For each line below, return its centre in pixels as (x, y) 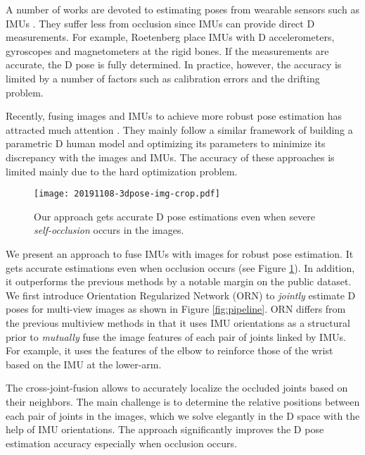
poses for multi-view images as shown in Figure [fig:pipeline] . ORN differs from (176, 309)
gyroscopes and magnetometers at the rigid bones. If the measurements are (167, 50)
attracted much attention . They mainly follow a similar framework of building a (179, 129)
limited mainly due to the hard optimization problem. (122, 171)
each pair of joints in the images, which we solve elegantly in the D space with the (183, 415)
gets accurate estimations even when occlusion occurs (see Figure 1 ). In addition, (180, 267)
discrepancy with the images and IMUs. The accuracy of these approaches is (170, 157)
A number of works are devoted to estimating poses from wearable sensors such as (182, 9)
